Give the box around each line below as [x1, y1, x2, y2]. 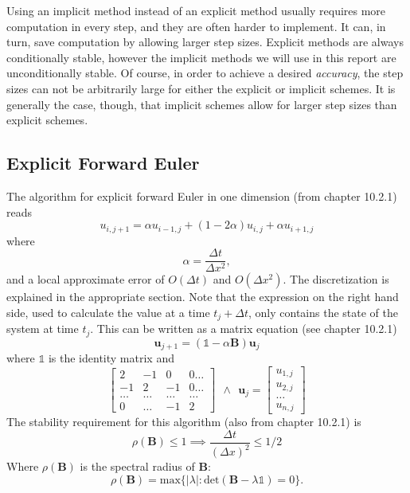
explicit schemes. [6, 112, 88, 128]
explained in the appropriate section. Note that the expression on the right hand [6, 288, 399, 305]
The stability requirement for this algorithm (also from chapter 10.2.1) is [6, 413, 361, 430]
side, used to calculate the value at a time [6, 303, 210, 320]
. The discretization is [283, 271, 389, 288]
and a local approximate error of [6, 271, 165, 288]
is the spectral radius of [80, 458, 195, 475]
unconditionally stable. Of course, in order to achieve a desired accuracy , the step [6, 65, 404, 81]
